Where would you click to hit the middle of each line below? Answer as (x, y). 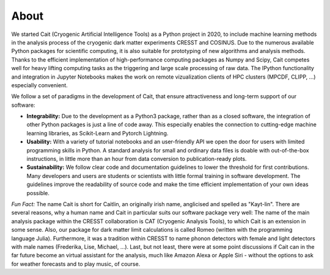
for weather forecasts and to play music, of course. (76, 264)
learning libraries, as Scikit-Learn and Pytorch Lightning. (97, 133)
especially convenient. (40, 85)
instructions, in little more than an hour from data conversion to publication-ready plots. (137, 159)
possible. (38, 193)
